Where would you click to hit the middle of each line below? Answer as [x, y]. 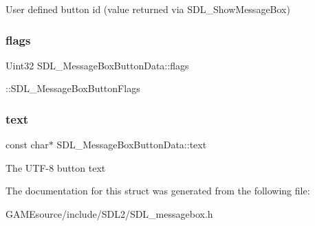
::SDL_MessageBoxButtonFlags [73, 88]
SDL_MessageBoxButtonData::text [132, 145]
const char [27, 145]
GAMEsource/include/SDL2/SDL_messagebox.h [109, 214]
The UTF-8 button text [56, 167]
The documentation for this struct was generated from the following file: [158, 191]
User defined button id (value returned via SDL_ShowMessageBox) [148, 9]
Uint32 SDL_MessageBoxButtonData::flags [97, 65]
